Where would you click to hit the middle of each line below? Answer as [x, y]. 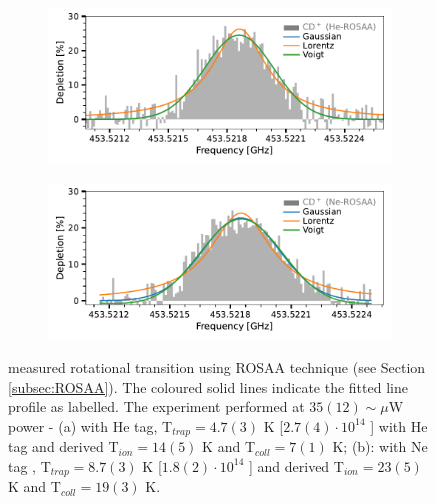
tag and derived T [63, 446]
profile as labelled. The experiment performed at [156, 406]
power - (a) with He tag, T [90, 425]
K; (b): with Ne [380, 446]
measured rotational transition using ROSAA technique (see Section [217, 367]
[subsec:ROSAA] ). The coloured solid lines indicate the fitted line [208, 386]
